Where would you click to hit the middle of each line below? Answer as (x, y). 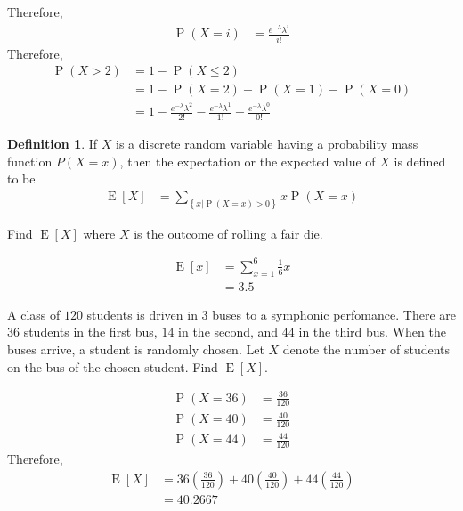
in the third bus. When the (372, 332)
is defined (420, 161)
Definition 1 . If (53, 144)
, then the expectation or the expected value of (248, 161)
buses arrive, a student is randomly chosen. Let (136, 349)
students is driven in (142, 314)
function (30, 161)
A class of (34, 314)
